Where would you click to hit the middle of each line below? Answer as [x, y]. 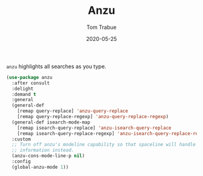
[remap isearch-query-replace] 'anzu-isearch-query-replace [94, 128]
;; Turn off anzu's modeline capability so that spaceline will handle [104, 145]
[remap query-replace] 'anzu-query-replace [73, 111]
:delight [23, 89]
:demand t [24, 94]
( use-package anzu [29, 77]
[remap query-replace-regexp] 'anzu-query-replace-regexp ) [93, 117]
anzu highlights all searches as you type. [56, 66]
